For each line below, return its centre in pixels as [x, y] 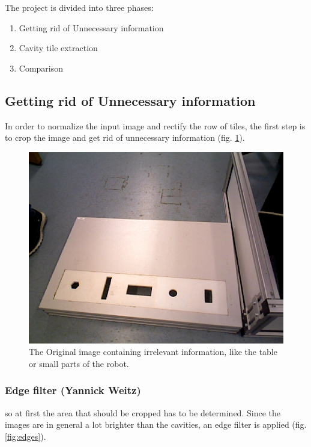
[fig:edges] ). [26, 436]
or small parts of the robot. [79, 363]
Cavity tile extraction [58, 48]
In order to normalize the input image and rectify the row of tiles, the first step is [155, 125]
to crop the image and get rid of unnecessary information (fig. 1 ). [125, 137]
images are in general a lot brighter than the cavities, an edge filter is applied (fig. [156, 424]
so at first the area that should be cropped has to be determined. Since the [143, 412]
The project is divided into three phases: [79, 7]
